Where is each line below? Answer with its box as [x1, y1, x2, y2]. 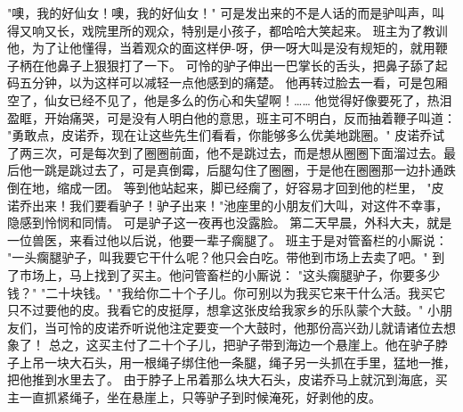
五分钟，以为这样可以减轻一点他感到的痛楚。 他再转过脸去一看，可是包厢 [19, 73, 448, 92]
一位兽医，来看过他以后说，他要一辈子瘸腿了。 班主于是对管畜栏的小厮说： [7, 230, 448, 249]
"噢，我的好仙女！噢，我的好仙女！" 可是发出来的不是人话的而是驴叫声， [7, 4, 433, 21]
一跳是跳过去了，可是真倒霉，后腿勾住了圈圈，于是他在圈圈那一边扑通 [31, 161, 443, 179]
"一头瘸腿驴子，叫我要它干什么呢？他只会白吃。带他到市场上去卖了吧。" [7, 248, 428, 267]
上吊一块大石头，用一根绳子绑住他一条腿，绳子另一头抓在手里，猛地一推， [19, 352, 456, 371]
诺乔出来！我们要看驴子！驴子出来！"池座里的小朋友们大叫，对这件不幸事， [7, 195, 449, 214]
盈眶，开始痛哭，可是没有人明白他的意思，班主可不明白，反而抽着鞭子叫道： [7, 108, 456, 127]
